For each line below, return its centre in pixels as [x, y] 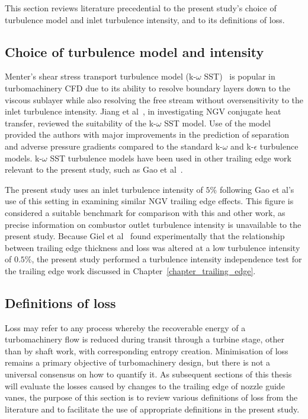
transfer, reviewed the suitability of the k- [81, 123]
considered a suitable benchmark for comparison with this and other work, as [145, 212]
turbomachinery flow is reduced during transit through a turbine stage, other [145, 339]
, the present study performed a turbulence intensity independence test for [167, 259]
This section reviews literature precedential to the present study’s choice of [141, 8]
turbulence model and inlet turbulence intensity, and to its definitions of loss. [145, 19]
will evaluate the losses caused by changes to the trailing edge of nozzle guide [145, 385]
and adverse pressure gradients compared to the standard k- [114, 146]
